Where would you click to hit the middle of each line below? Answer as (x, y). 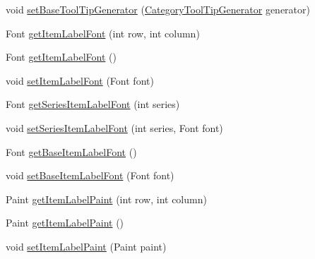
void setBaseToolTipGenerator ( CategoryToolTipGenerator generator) (158, 9)
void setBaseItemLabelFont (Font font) (90, 175)
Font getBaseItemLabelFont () (71, 151)
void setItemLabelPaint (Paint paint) (86, 246)
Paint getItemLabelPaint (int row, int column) (106, 199)
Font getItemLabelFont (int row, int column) (103, 33)
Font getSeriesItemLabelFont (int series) (93, 104)
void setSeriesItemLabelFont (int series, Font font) (114, 127)
